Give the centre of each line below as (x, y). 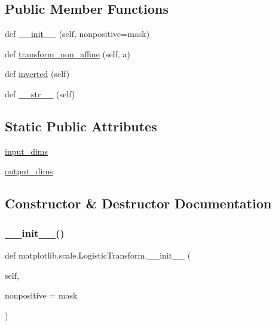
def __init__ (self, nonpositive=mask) (77, 34)
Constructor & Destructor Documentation (138, 203)
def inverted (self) (37, 74)
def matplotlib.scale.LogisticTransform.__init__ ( (98, 255)
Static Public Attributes (81, 126)
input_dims (27, 151)
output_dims (29, 171)
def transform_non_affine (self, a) (68, 53)
